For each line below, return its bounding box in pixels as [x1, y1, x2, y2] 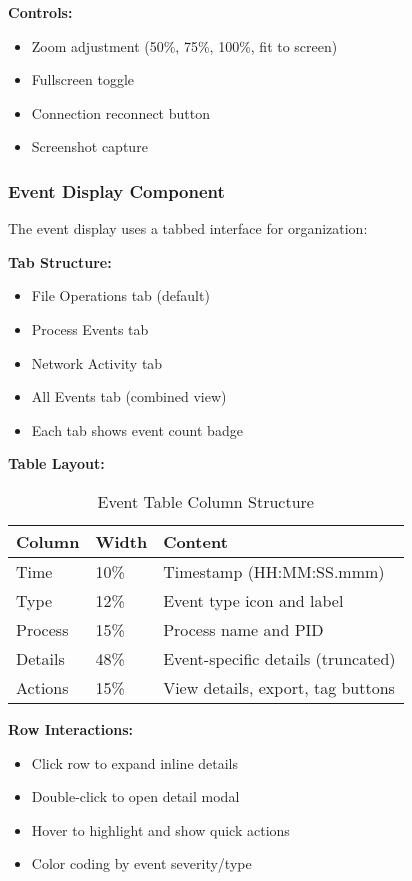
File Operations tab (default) [31, 285, 210, 306]
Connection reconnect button [31, 102, 210, 123]
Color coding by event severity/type [31, 853, 252, 874]
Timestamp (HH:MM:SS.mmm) [163, 559, 385, 583]
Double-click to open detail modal [31, 786, 240, 807]
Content [163, 529, 228, 553]
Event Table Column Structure [97, 489, 314, 513]
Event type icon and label [163, 588, 344, 612]
